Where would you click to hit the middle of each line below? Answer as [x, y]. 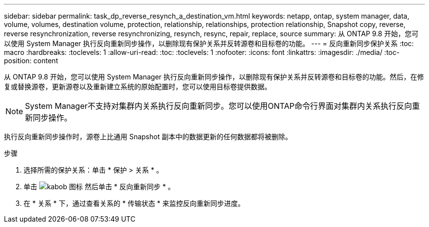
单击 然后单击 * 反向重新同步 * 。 [99, 187]
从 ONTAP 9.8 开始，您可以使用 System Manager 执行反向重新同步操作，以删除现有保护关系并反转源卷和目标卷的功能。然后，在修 [214, 77]
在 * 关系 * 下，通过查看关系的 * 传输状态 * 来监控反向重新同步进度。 [134, 203]
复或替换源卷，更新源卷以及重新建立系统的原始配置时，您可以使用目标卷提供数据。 [138, 87]
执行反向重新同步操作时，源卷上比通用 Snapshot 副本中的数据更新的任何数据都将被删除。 [148, 137]
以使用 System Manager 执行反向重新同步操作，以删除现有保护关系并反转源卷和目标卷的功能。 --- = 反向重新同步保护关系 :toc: [209, 43]
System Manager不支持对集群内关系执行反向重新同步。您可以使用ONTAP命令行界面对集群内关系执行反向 [219, 106]
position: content [31, 61]
